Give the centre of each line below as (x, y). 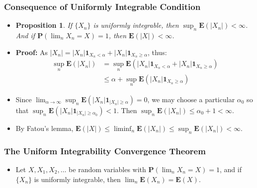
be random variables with (107, 169)
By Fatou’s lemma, (44, 128)
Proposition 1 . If (44, 25)
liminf (123, 129)
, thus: (157, 52)
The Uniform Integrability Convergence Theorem (105, 151)
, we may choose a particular (191, 99)
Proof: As (32, 52)
